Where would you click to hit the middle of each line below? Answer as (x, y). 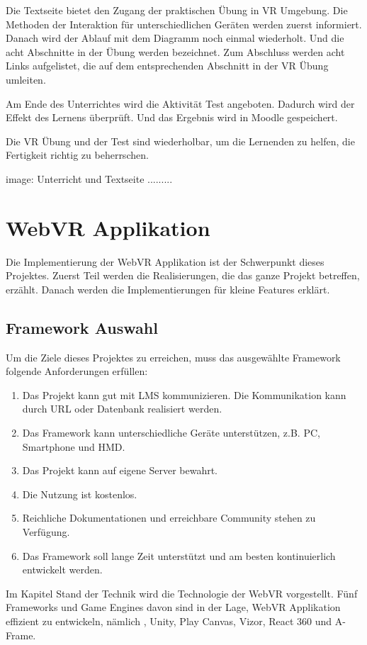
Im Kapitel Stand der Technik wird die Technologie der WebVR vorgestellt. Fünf (182, 593)
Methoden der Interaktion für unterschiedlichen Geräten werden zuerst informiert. (184, 24)
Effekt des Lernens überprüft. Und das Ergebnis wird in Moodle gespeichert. (172, 117)
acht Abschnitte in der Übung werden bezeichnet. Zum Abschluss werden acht (175, 51)
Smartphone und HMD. (74, 446)
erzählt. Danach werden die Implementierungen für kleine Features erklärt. (168, 289)
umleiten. (26, 79)
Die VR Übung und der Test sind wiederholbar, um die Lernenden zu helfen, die (180, 141)
